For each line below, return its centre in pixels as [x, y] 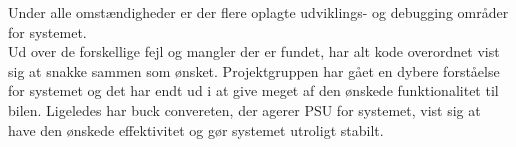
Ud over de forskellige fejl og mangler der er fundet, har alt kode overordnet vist [254, 51]
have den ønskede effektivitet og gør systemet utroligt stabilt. [196, 129]
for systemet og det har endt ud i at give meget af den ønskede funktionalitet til [253, 90]
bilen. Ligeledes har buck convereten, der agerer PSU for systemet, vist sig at [244, 109]
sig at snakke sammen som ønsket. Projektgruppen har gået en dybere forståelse [254, 70]
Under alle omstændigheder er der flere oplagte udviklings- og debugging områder [258, 12]
